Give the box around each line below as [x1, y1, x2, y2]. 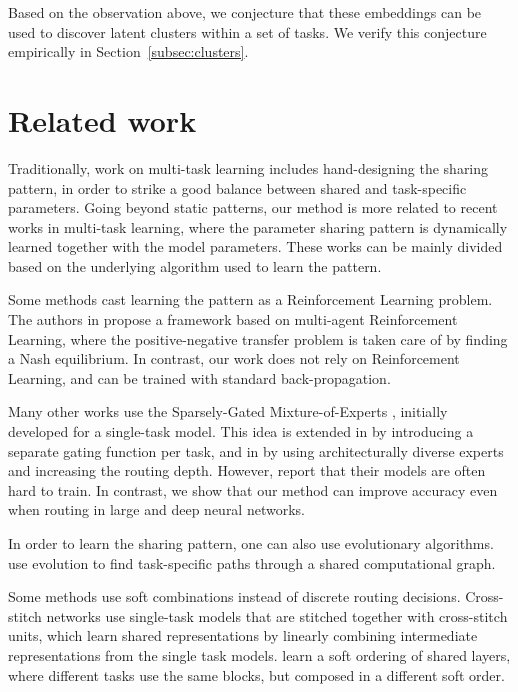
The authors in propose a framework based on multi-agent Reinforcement [8, 309, 458, 330]
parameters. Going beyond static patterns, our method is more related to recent [8, 197, 498, 218]
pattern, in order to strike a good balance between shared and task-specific [8, 177, 467, 198]
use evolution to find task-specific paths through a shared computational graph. [8, 552, 496, 573]
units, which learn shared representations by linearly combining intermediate [8, 625, 478, 646]
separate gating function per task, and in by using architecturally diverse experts [8, 440, 504, 461]
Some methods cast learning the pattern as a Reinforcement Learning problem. [8, 289, 493, 310]
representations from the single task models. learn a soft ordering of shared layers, [8, 644, 511, 665]
